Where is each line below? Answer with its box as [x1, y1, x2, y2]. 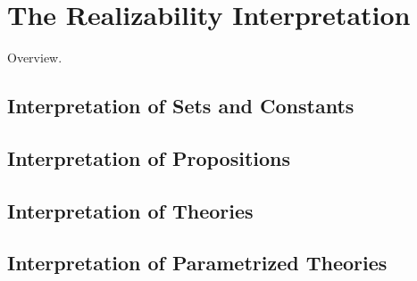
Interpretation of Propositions [7, 144, 291, 171]
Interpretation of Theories [7, 196, 254, 224]
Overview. [7, 48, 63, 67]
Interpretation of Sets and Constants [7, 92, 354, 120]
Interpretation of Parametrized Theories [7, 249, 388, 277]
